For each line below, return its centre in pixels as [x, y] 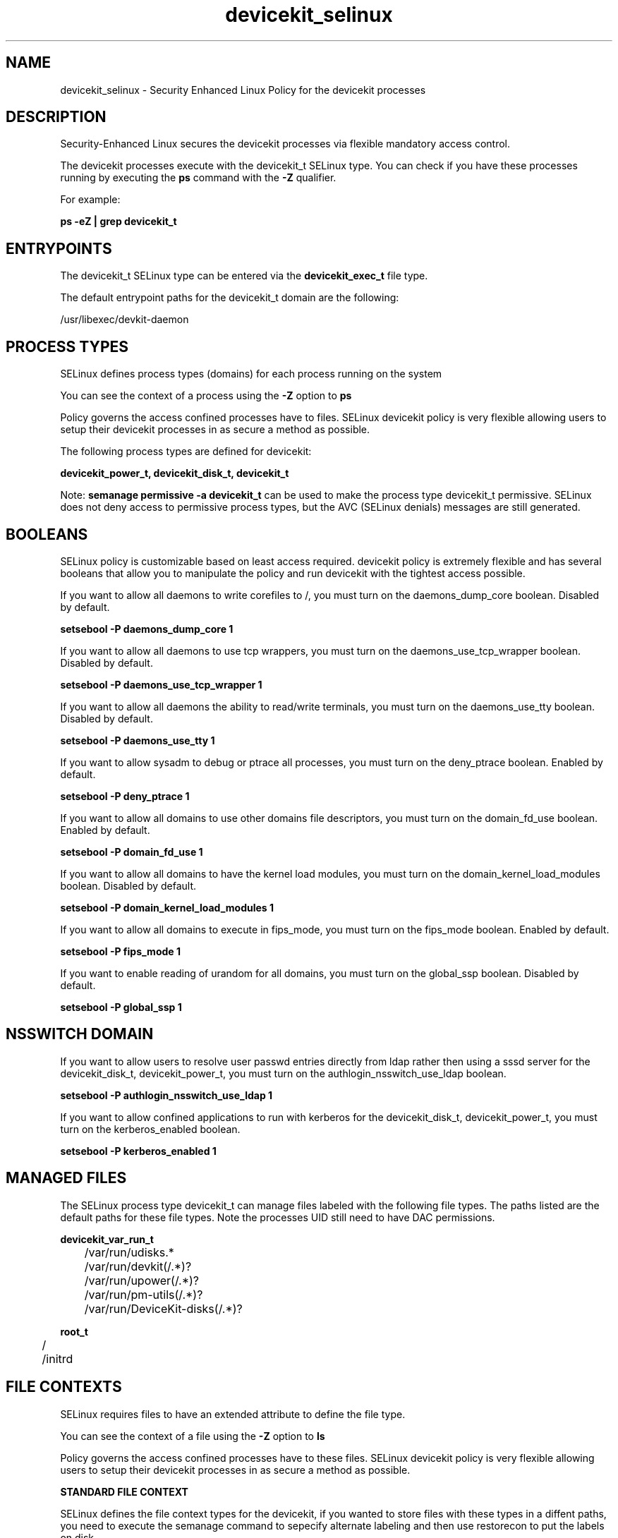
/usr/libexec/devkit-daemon [125, 320]
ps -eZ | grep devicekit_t [119, 222]
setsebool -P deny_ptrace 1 [125, 796]
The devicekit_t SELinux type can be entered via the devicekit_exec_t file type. [244, 276]
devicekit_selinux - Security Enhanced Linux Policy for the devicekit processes [243, 90]
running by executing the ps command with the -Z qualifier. [198, 178]
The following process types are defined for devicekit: [186, 452]
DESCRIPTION [56, 117]
